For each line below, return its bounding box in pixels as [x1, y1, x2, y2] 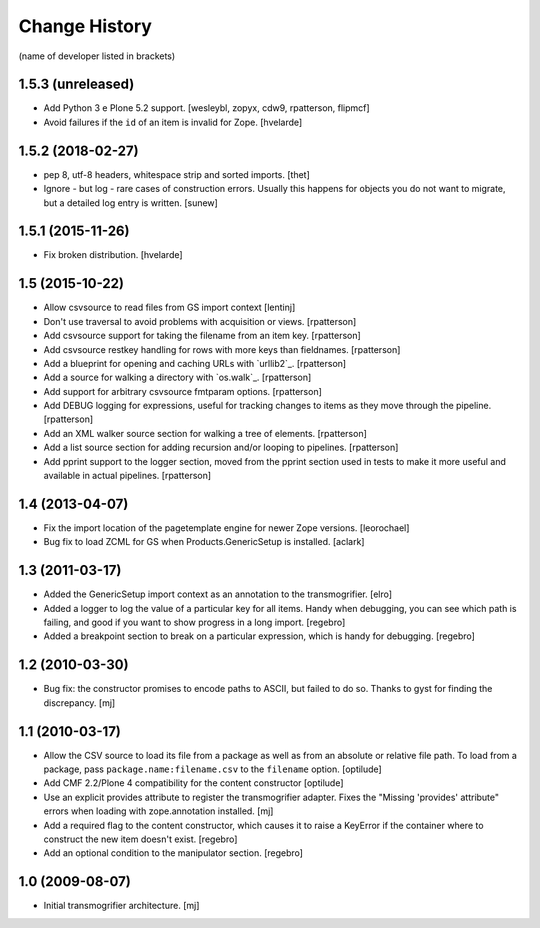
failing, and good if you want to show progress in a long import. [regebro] [43, 616, 346, 629]
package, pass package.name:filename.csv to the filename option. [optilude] [43, 763, 382, 775]
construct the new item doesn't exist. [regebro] [43, 833, 238, 845]
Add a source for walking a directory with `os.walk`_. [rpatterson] [43, 371, 312, 384]
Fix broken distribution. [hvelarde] [43, 249, 184, 261]
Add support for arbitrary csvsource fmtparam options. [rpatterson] [43, 385, 322, 397]
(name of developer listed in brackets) [18, 50, 176, 62]
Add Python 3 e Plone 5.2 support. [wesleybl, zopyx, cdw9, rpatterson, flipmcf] [43, 102, 370, 114]
